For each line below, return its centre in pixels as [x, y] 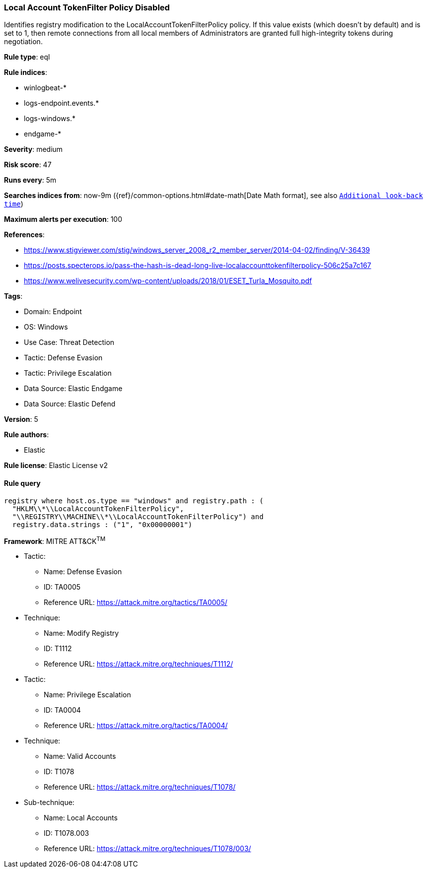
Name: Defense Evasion [83, 572]
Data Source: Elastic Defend [70, 404]
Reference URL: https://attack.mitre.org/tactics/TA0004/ [136, 726]
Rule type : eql [27, 57]
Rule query [22, 483]
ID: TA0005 [62, 587]
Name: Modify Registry [81, 633]
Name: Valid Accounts [80, 756]
